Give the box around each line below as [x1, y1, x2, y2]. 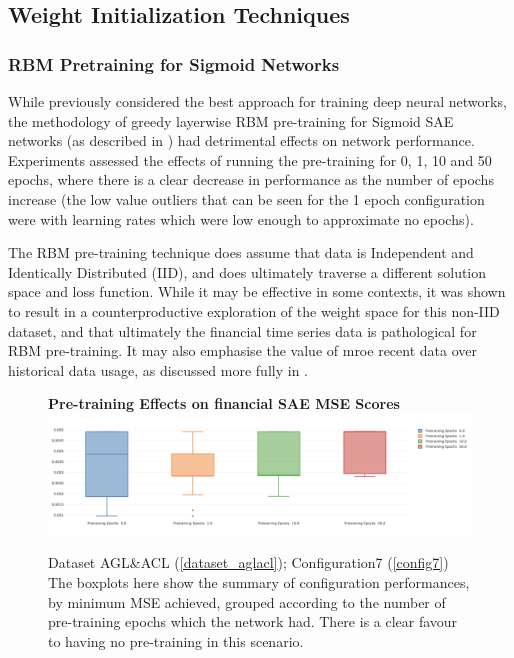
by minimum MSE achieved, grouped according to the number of [48, 591, 446, 612]
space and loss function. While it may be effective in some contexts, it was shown [8, 281, 506, 302]
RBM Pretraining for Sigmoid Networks [8, 51, 340, 76]
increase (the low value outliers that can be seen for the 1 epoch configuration [8, 188, 485, 209]
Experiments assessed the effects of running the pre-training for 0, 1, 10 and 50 [8, 149, 492, 170]
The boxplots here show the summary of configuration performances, [48, 572, 470, 592]
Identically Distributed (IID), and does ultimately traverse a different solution [8, 261, 487, 282]
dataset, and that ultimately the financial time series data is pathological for [8, 320, 477, 341]
